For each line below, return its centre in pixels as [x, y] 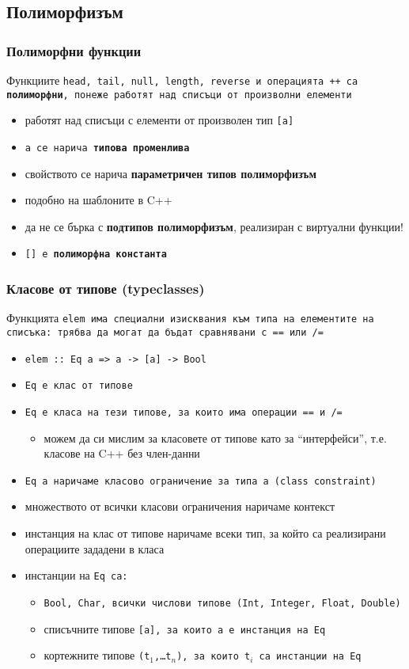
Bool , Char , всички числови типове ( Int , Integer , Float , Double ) [222, 603]
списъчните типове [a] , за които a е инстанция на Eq [185, 628]
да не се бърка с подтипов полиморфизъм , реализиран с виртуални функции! [214, 226]
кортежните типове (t [97, 655]
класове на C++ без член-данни [122, 453]
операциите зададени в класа [95, 548]
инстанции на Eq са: [76, 575]
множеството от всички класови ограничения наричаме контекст [180, 506]
